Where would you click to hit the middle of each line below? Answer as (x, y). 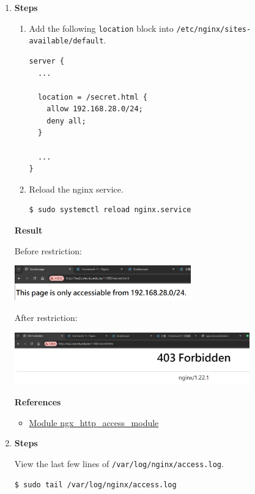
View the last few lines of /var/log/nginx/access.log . (119, 463)
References (38, 402)
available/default (66, 41)
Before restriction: (48, 250)
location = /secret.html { (92, 97)
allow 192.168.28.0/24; (95, 109)
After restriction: (46, 318)
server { (46, 61)
